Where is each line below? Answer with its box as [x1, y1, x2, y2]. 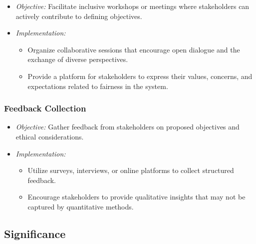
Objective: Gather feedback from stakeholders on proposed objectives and [15, 121, 240, 132]
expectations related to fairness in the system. [27, 80, 168, 91]
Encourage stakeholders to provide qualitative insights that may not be [27, 191, 246, 202]
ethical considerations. [15, 131, 84, 141]
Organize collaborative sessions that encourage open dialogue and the [27, 44, 240, 54]
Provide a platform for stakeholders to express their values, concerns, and [27, 70, 253, 81]
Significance [4, 225, 66, 241]
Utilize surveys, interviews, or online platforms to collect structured [27, 165, 234, 175]
